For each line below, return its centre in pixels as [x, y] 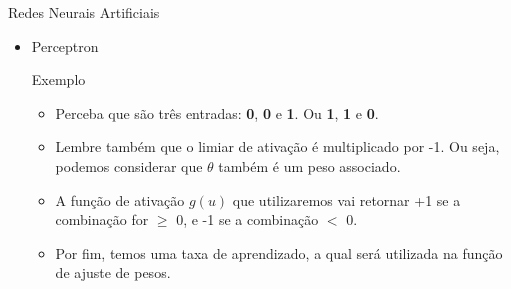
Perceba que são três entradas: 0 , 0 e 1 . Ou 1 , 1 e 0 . [217, 112]
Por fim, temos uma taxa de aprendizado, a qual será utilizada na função [279, 252]
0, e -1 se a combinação [247, 219]
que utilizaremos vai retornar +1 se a [346, 199]
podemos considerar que [129, 165]
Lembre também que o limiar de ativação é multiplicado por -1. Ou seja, [277, 146]
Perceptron [65, 45]
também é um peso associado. [309, 165]
